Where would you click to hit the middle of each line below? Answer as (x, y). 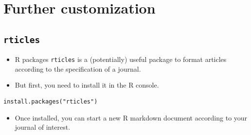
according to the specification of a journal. (78, 68)
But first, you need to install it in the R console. (87, 85)
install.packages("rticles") (51, 102)
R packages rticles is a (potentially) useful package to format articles (121, 59)
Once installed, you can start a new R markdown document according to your (131, 117)
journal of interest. (43, 127)
